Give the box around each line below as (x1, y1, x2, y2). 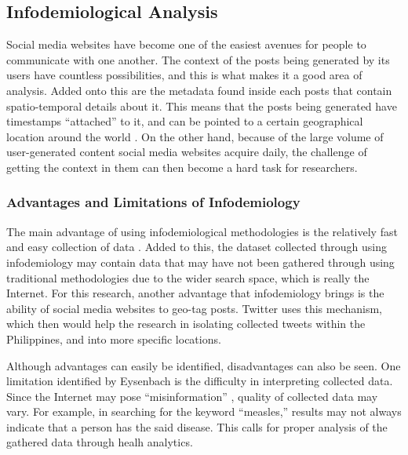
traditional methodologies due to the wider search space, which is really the (6, 269, 370, 286)
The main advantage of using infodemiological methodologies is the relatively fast (6, 223, 398, 239)
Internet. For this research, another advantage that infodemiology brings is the (6, 285, 384, 301)
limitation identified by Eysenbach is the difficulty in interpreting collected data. (6, 373, 393, 389)
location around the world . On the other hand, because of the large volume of (6, 128, 384, 144)
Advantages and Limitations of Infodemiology (6, 192, 301, 212)
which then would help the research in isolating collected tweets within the (6, 315, 366, 332)
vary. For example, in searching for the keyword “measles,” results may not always (6, 403, 402, 420)
